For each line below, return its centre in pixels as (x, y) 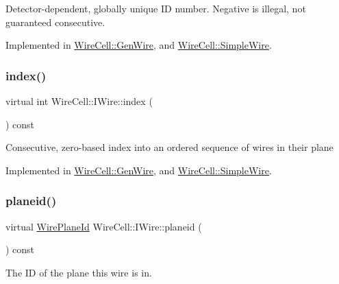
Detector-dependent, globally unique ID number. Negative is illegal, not (156, 8)
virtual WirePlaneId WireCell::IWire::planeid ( (104, 226)
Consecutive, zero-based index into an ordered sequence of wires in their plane (169, 147)
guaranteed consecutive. (55, 22)
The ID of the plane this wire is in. (79, 272)
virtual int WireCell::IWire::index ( (79, 101)
